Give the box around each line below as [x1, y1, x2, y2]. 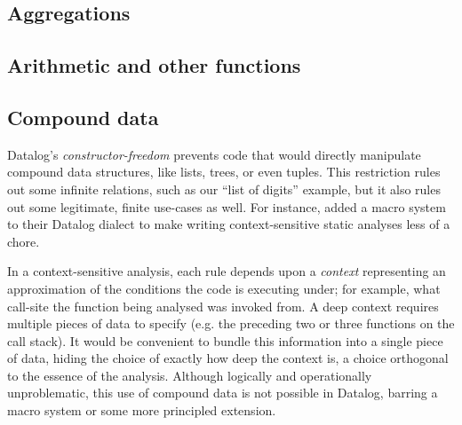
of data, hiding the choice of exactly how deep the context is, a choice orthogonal [7, 349, 449, 367]
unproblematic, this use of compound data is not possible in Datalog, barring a [7, 383, 438, 402]
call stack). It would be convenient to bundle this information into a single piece [7, 331, 443, 350]
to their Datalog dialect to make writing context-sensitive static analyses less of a [7, 215, 450, 233]
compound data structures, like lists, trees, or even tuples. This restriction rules [7, 162, 441, 181]
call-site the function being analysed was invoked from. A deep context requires [7, 296, 439, 315]
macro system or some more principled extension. [7, 401, 276, 420]
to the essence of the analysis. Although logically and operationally [7, 366, 372, 384]
